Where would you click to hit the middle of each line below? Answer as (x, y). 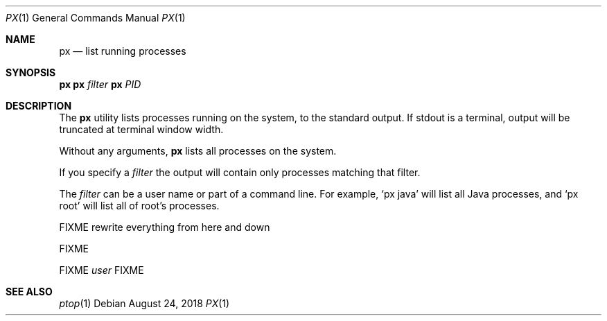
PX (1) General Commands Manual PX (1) (96, 18)
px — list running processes (123, 51)
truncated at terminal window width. (141, 129)
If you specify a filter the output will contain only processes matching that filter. (240, 172)
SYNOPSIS (31, 72)
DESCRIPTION (39, 106)
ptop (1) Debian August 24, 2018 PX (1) (144, 303)
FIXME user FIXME (102, 270)
